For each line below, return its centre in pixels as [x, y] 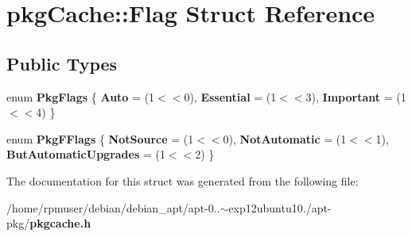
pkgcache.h [60, 223]
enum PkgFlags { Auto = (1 [81, 96]
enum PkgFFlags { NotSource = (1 [100, 138]
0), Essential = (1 [230, 96]
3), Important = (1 [356, 96]
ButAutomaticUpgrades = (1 [86, 154]
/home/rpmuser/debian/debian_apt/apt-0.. [113, 207]
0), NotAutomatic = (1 [285, 138]
